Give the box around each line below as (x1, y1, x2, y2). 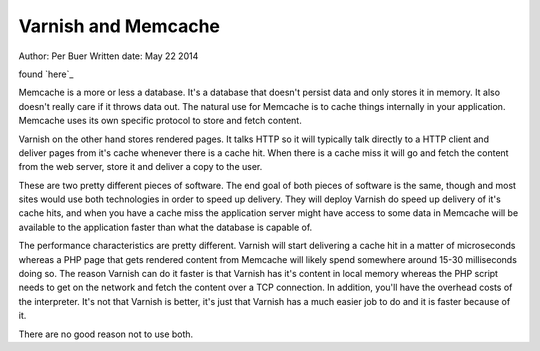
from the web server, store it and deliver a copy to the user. (18, 161, 263, 173)
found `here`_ (18, 68, 74, 80)
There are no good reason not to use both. (18, 328, 194, 340)
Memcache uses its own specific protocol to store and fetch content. (18, 115, 302, 127)
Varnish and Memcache (18, 15, 220, 37)
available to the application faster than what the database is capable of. (18, 221, 313, 233)
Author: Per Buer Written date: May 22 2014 (18, 50, 199, 62)
